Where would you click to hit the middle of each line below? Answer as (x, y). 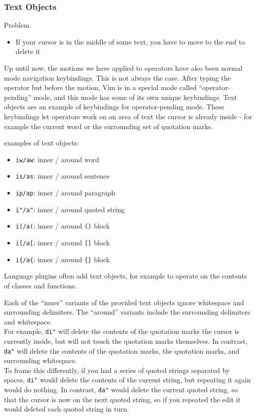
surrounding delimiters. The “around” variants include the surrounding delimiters (127, 312)
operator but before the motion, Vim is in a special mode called (100, 87)
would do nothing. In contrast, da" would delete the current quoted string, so (121, 390)
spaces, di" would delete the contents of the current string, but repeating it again (128, 380)
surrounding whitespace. (41, 360)
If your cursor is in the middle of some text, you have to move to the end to (130, 41)
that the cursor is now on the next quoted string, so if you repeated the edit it (122, 399)
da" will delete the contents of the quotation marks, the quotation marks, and (122, 350)
